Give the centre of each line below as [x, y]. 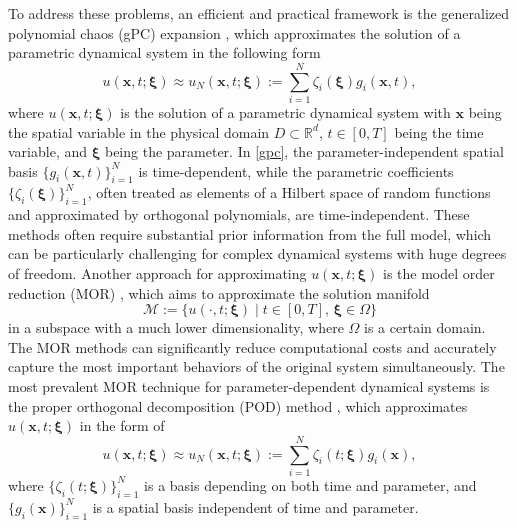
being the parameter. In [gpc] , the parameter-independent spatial [304, 151]
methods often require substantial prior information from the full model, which [250, 233]
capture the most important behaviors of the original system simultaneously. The [256, 366]
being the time [439, 131]
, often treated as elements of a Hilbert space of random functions [289, 192]
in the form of [122, 425]
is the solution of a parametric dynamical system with [285, 111]
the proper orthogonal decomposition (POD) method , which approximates [238, 405]
